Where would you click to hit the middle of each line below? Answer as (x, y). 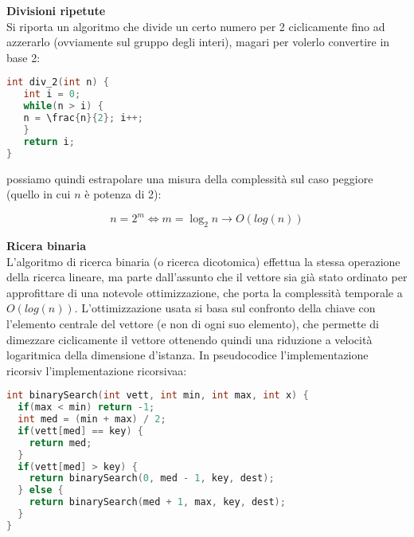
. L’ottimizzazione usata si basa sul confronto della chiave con (225, 308)
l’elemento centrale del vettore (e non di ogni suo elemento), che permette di (193, 323)
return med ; (61, 443)
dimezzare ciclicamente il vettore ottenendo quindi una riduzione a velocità (189, 339)
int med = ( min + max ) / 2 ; (92, 419)
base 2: (23, 57)
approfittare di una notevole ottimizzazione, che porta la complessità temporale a (205, 292)
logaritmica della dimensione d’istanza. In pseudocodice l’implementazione (187, 355)
